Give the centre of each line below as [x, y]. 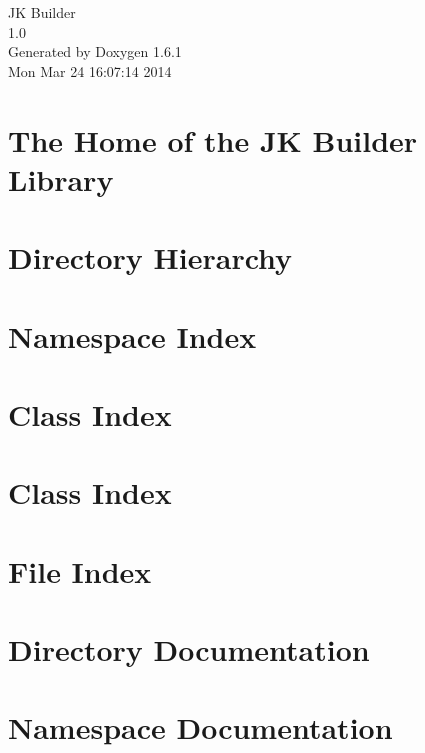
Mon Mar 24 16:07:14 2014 [90, 70]
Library [61, 178]
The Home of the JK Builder [213, 139]
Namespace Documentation [200, 727]
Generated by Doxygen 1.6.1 [95, 51]
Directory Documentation [189, 649]
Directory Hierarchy [150, 257]
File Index [80, 570]
